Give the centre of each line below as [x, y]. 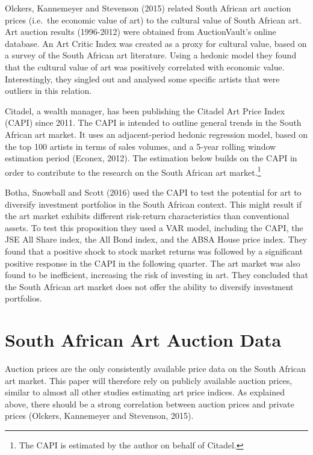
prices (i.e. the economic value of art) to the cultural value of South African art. [153, 20]
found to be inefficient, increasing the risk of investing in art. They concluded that [156, 275]
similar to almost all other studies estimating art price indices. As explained [145, 392]
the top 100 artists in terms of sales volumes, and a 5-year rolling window [141, 146]
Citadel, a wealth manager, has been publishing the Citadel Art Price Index [145, 110]
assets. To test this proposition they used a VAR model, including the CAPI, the [154, 227]
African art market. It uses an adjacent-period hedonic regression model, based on [156, 134]
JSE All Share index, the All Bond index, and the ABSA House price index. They [156, 239]
